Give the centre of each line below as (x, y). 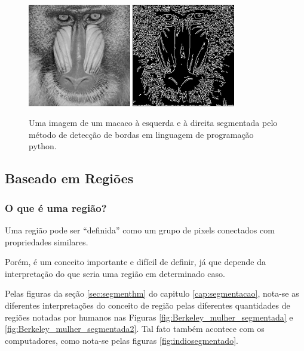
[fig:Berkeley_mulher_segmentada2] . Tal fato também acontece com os (135, 329)
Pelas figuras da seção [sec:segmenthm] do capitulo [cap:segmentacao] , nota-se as (152, 293)
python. (43, 146)
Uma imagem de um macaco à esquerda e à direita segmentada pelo (153, 123)
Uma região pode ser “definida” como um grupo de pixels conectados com (140, 230)
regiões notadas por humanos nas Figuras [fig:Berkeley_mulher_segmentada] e (149, 317)
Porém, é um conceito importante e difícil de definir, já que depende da (136, 262)
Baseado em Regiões (69, 178)
